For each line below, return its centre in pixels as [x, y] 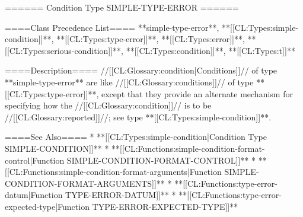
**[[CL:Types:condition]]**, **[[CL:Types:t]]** [210, 50]
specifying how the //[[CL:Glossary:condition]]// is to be [108, 105]
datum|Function [34, 195]
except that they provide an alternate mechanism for [197, 93]
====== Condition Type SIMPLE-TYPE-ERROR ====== [122, 7]
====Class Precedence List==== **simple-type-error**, [112, 27]
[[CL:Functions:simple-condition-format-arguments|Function [113, 172]
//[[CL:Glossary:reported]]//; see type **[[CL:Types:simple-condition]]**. [138, 117]
